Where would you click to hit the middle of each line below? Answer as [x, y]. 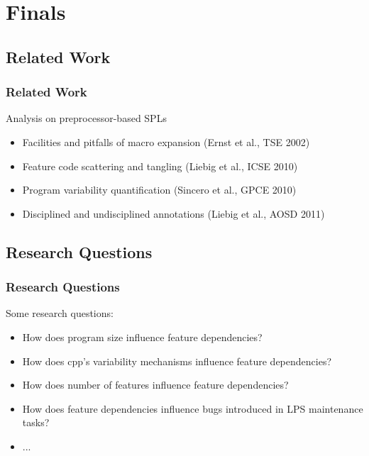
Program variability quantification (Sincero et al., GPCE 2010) [159, 190]
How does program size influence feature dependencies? [142, 337]
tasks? [36, 422]
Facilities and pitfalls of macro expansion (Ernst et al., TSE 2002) [166, 141]
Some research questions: [60, 313]
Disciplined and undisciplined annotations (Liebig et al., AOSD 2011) [174, 213]
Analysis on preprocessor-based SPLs [86, 118]
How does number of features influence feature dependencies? [155, 385]
